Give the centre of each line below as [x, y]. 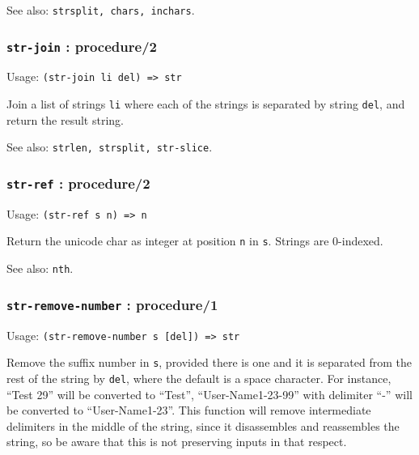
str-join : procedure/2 [82, 46]
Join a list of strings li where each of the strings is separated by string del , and [206, 104]
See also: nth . [40, 268]
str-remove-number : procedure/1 [112, 304]
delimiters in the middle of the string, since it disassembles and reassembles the [203, 425]
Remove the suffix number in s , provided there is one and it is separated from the [209, 362]
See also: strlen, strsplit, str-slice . [110, 147]
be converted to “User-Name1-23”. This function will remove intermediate [189, 410]
